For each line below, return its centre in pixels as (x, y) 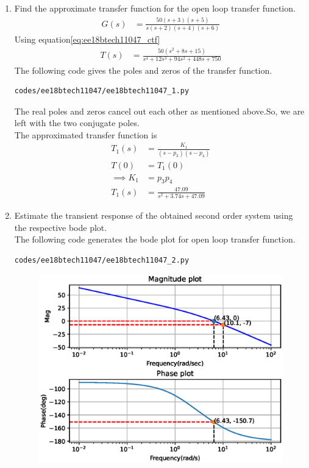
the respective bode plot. (61, 227)
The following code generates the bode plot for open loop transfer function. (155, 239)
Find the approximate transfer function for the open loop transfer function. (155, 8)
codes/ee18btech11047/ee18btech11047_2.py (102, 260)
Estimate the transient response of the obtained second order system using (154, 215)
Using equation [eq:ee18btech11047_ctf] (87, 39)
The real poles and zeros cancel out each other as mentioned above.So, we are (159, 111)
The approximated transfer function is (86, 134)
